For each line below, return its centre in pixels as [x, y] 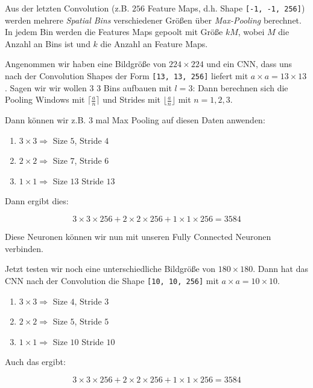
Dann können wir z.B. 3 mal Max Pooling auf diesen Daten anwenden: [135, 120]
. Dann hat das [280, 269]
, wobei [251, 32]
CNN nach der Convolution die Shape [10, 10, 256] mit [112, 280]
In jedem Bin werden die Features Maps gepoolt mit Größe [114, 32]
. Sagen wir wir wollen [46, 87]
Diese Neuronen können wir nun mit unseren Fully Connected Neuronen [138, 237]
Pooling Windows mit [45, 99]
